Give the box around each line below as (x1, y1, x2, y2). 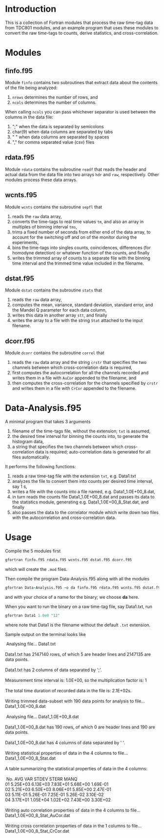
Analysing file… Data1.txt (6, 641, 56, 647)
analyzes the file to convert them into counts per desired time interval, (12, 478, 153, 484)
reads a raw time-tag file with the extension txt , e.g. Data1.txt (12, 473, 136, 479)
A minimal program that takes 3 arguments (5, 419, 91, 425)
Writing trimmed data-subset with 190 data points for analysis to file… (5, 698, 145, 704)
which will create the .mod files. (5, 566, 67, 572)
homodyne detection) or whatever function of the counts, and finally (12, 249, 150, 255)
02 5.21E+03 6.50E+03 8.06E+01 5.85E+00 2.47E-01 (5, 786, 111, 792)
